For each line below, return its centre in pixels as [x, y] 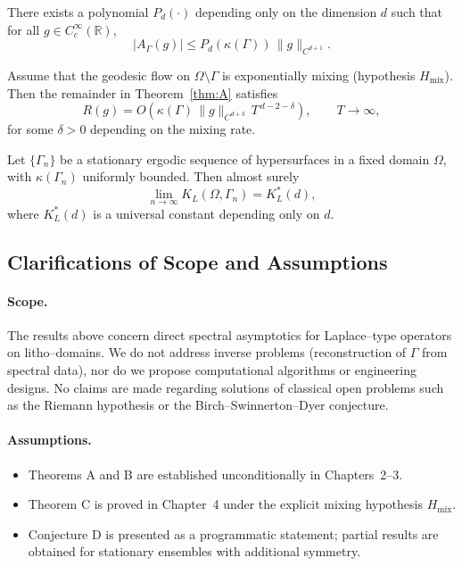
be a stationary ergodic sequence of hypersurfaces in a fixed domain [245, 158]
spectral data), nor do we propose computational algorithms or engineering [212, 370]
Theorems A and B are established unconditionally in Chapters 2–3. [215, 474]
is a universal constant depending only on [206, 213]
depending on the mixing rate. [173, 129]
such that [417, 12]
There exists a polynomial [78, 12]
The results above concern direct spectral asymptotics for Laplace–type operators [230, 334]
